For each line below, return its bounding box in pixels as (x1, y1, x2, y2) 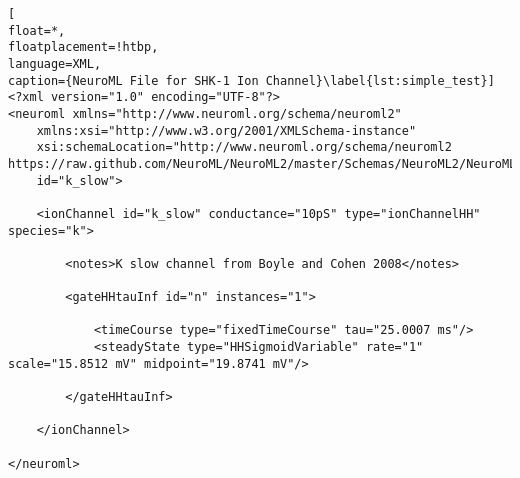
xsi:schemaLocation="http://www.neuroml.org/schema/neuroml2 (36, 140, 452, 155)
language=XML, (8, 56, 102, 71)
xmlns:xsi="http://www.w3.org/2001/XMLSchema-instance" (36, 123, 417, 138)
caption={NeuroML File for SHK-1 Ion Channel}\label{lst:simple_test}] (8, 73, 495, 88)
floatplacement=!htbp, (8, 40, 159, 55)
